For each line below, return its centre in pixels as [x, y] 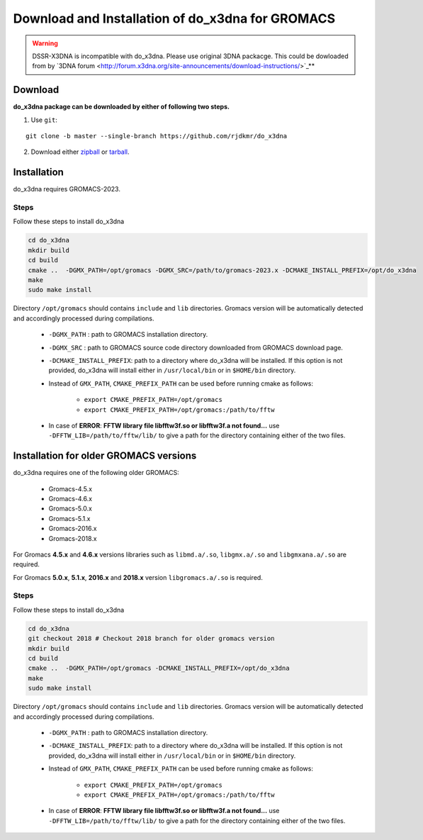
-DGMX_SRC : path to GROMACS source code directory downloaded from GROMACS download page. [196, 347]
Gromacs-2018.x [73, 538]
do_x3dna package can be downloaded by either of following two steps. [122, 107]
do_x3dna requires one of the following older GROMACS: [96, 473]
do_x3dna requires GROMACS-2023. [67, 189]
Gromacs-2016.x [73, 529]
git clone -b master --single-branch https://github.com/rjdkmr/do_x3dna [157, 136]
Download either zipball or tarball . [80, 152]
